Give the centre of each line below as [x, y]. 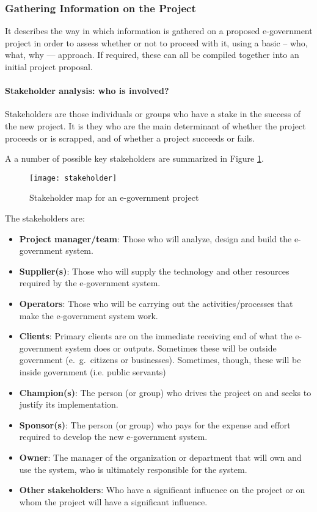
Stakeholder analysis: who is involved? [87, 91]
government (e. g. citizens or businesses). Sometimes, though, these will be [160, 360]
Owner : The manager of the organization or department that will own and [160, 457]
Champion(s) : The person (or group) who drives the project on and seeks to [165, 392]
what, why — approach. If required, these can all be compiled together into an [152, 55]
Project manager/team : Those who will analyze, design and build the [155, 238]
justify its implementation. [69, 404]
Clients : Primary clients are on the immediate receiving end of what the [156, 336]
